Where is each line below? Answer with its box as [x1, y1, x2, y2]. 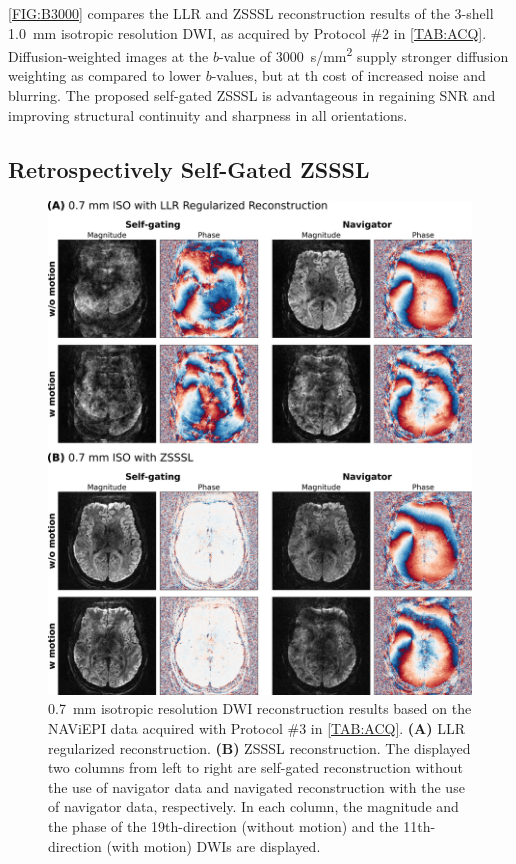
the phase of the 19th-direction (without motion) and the [48, 815, 399, 836]
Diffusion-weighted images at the [8, 45, 209, 66]
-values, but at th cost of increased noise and [211, 65, 486, 86]
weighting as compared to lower [8, 65, 202, 86]
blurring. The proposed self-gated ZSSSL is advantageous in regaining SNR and [8, 85, 496, 106]
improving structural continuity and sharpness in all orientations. [8, 104, 408, 125]
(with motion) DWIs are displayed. [106, 835, 321, 856]
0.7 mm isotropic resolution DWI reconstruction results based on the [48, 698, 472, 719]
